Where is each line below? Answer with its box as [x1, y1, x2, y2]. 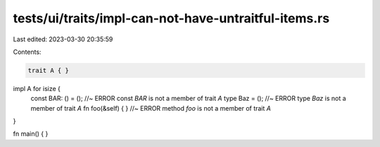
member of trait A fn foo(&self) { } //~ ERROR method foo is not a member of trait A [30, 104, 271, 112]
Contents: [13, 48, 42, 56]
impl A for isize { [13, 84, 61, 92]
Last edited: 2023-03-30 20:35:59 [13, 35, 113, 43]
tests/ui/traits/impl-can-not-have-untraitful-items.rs [13, 10, 330, 26]
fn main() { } [13, 129, 49, 138]
